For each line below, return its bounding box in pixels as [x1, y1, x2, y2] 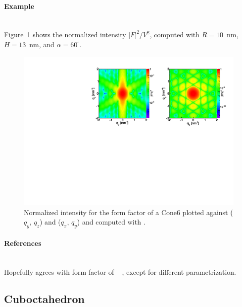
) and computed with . [77, 217, 145, 227]
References [4, 237, 42, 248]
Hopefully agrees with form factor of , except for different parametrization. [4, 266, 236, 277]
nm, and [29, 39, 54, 49]
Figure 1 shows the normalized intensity [4, 29, 126, 40]
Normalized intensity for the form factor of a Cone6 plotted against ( [24, 207, 233, 217]
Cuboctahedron [4, 291, 85, 306]
